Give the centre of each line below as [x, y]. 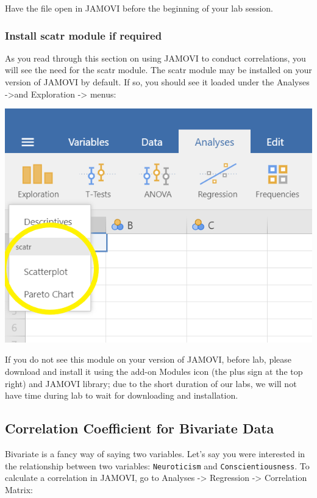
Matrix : [19, 489]
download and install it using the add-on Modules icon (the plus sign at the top [154, 371]
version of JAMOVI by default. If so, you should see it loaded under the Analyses [157, 82]
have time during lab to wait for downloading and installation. [122, 395]
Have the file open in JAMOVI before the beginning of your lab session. [139, 8]
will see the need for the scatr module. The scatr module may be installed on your [158, 70]
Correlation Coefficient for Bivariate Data [140, 428]
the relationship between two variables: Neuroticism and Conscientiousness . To [157, 465]
